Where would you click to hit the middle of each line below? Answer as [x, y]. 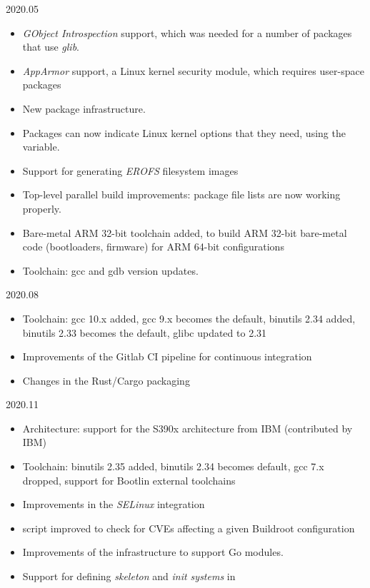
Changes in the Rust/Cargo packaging [106, 380]
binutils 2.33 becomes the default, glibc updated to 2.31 [145, 332]
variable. [41, 147]
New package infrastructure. [84, 108]
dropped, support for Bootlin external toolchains [129, 480]
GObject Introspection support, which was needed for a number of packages [187, 32]
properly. [42, 208]
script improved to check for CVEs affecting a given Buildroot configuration [189, 528]
